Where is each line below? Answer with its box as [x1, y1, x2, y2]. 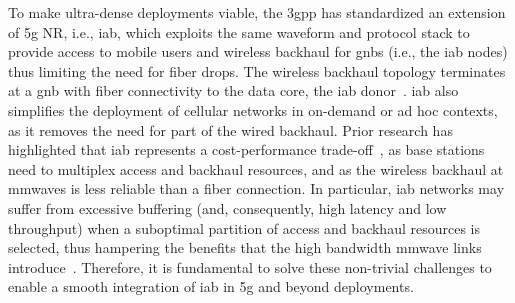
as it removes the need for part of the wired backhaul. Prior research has [8, 119, 453, 140]
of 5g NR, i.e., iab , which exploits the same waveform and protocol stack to [8, 21, 470, 42]
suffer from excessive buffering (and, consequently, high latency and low [8, 197, 447, 218]
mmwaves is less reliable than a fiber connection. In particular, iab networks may [8, 178, 505, 199]
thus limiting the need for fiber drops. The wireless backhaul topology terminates [8, 60, 506, 81]
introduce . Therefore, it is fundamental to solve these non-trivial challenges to [8, 256, 492, 277]
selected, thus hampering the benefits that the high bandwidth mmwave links [8, 237, 482, 258]
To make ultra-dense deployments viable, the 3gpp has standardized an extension [8, 2, 506, 22]
